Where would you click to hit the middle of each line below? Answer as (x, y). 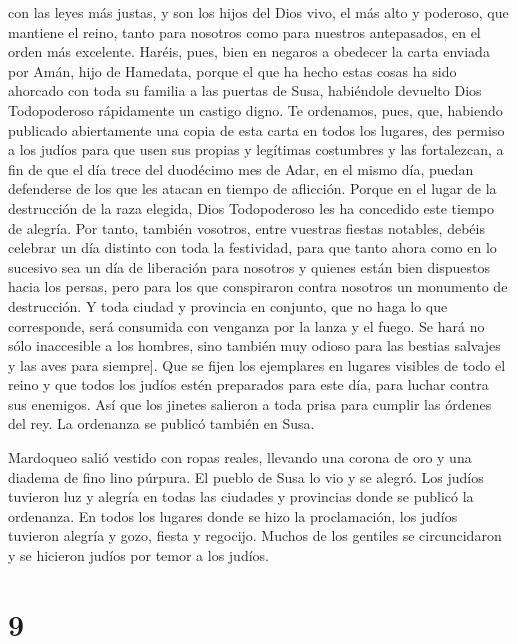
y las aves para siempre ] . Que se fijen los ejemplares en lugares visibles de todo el (257, 364)
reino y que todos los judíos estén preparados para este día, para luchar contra (248, 384)
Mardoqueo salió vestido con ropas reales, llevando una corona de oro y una (240, 457)
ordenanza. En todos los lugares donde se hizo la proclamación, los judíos (233, 515)
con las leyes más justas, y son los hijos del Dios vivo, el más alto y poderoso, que (258, 12)
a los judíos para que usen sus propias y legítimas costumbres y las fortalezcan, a (256, 149)
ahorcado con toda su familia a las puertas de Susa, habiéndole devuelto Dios (245, 90)
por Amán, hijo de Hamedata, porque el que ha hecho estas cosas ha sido (232, 70)
